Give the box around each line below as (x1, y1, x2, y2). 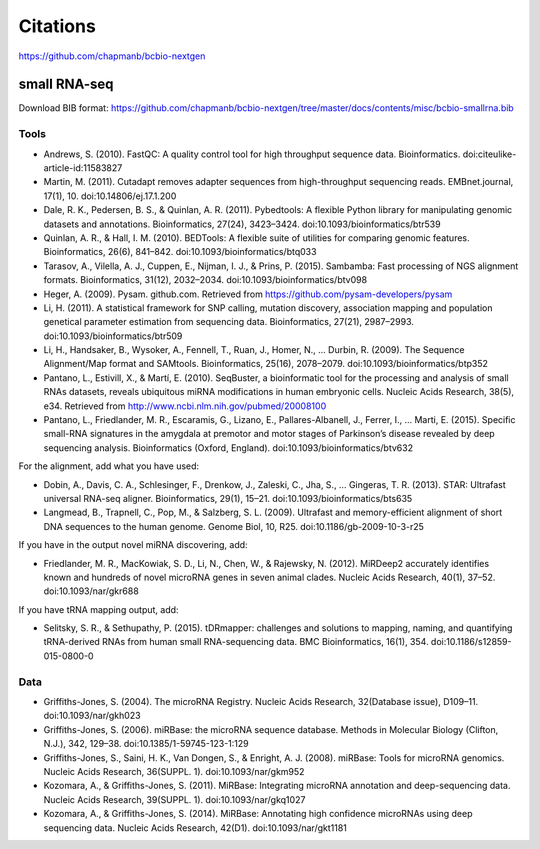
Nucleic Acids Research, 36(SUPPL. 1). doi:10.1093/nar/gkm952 (43, 765, 305, 777)
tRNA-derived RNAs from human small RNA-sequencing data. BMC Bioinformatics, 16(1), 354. (43, 636, 429, 648)
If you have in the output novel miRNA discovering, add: (18, 539, 249, 551)
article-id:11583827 (43, 161, 123, 174)
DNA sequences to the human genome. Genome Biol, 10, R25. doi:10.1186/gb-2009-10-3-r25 (43, 520, 425, 532)
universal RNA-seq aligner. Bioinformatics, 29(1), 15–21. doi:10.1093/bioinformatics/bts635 (43, 492, 413, 504)
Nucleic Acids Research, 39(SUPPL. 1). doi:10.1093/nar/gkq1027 (43, 793, 306, 805)
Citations (18, 15, 97, 37)
